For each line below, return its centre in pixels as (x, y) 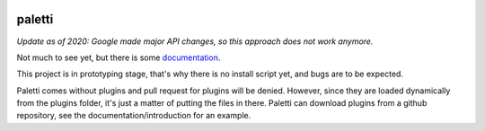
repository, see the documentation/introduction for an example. (134, 116)
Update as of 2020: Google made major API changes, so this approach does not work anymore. (195, 41)
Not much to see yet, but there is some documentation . (119, 57)
